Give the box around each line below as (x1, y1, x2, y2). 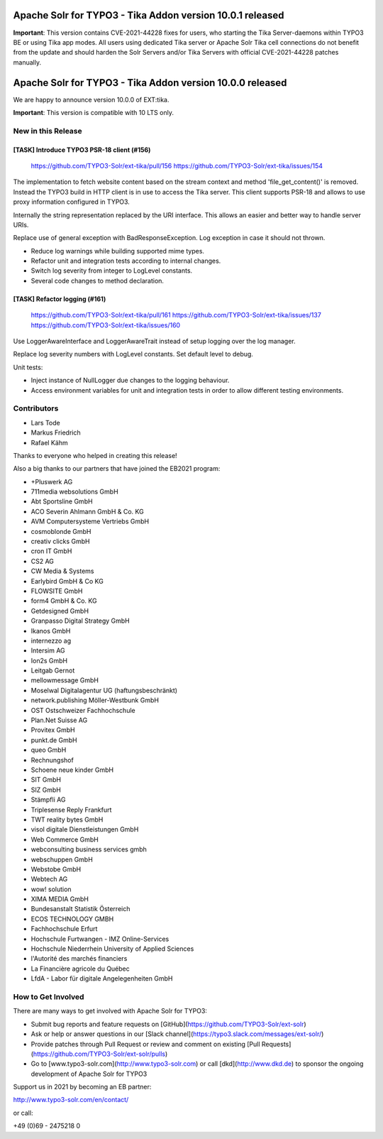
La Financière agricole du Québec (30, 964, 131, 973)
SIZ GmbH (30, 785, 62, 794)
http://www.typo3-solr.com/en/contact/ (13, 1096, 129, 1104)
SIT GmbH (30, 775, 62, 784)
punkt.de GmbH (30, 736, 77, 744)
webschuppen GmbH (30, 855, 94, 863)
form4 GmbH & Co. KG (30, 596, 97, 605)
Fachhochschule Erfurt (30, 925, 98, 933)
